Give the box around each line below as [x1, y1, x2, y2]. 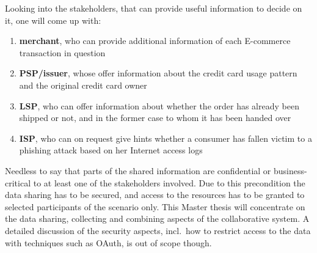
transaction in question [19, 46, 106, 59]
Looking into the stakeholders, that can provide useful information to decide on [5, 2, 302, 14]
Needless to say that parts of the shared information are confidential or [5, 164, 271, 177]
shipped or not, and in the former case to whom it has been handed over [19, 111, 291, 124]
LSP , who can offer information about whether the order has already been [19, 99, 299, 112]
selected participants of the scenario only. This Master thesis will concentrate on [5, 200, 305, 213]
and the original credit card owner [19, 78, 147, 91]
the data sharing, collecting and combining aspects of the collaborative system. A [5, 212, 310, 225]
